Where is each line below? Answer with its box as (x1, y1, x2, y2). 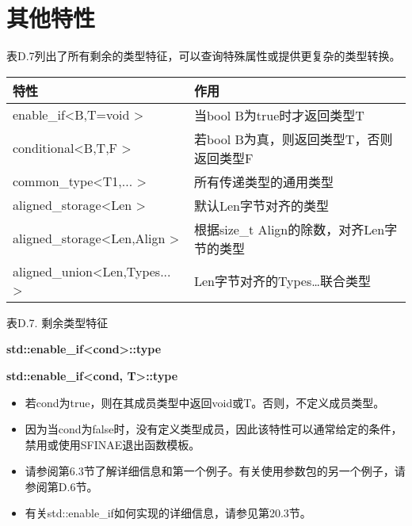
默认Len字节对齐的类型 (193, 196, 329, 215)
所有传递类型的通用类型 (193, 172, 334, 191)
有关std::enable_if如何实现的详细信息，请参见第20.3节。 (25, 505, 311, 521)
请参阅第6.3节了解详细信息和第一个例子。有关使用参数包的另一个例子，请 (25, 463, 406, 479)
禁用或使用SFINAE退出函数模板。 (25, 436, 200, 452)
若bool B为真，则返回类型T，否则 (193, 129, 393, 148)
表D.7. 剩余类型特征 (6, 314, 109, 330)
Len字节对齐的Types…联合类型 (193, 271, 371, 290)
